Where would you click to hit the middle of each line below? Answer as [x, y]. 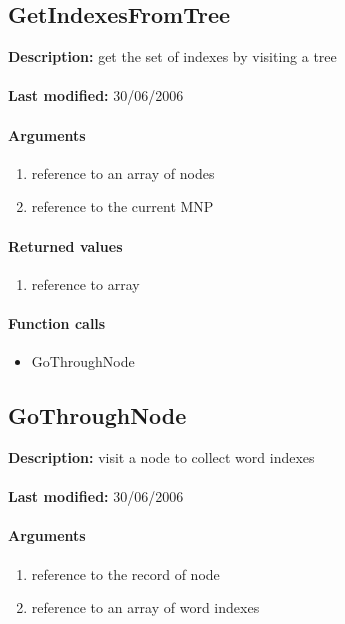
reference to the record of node [125, 573]
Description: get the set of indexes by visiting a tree [172, 56]
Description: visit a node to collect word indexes [161, 456]
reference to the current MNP [122, 206]
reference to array [85, 283]
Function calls [57, 322]
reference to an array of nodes [123, 172]
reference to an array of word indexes [145, 607]
